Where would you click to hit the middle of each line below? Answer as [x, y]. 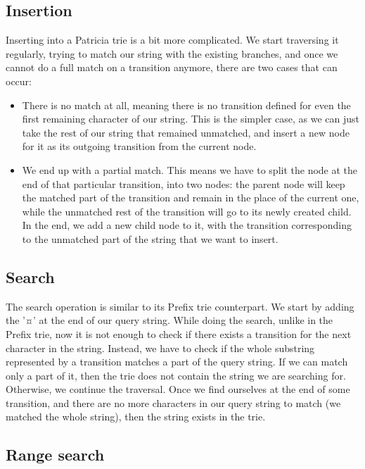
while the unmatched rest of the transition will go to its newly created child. [187, 211]
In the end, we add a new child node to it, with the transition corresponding [187, 225]
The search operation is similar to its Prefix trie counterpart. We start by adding [180, 306]
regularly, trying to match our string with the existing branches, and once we [172, 53]
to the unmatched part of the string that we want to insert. [150, 238]
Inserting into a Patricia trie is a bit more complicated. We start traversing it [172, 40]
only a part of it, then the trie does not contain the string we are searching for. [176, 375]
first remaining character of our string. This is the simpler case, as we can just [191, 119]
